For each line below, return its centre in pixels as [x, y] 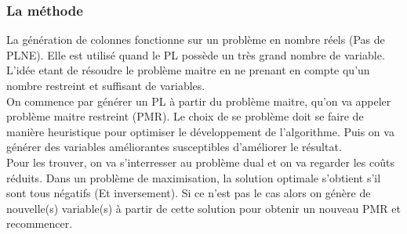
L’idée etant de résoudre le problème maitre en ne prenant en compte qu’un [188, 70]
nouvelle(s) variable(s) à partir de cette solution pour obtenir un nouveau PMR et [203, 208]
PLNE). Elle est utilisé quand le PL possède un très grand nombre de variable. [196, 54]
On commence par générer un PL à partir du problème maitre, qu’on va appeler [199, 101]
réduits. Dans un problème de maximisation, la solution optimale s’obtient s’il [194, 177]
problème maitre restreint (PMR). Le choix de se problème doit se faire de [185, 116]
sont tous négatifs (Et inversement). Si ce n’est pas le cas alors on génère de [189, 193]
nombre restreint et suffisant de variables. [106, 85]
